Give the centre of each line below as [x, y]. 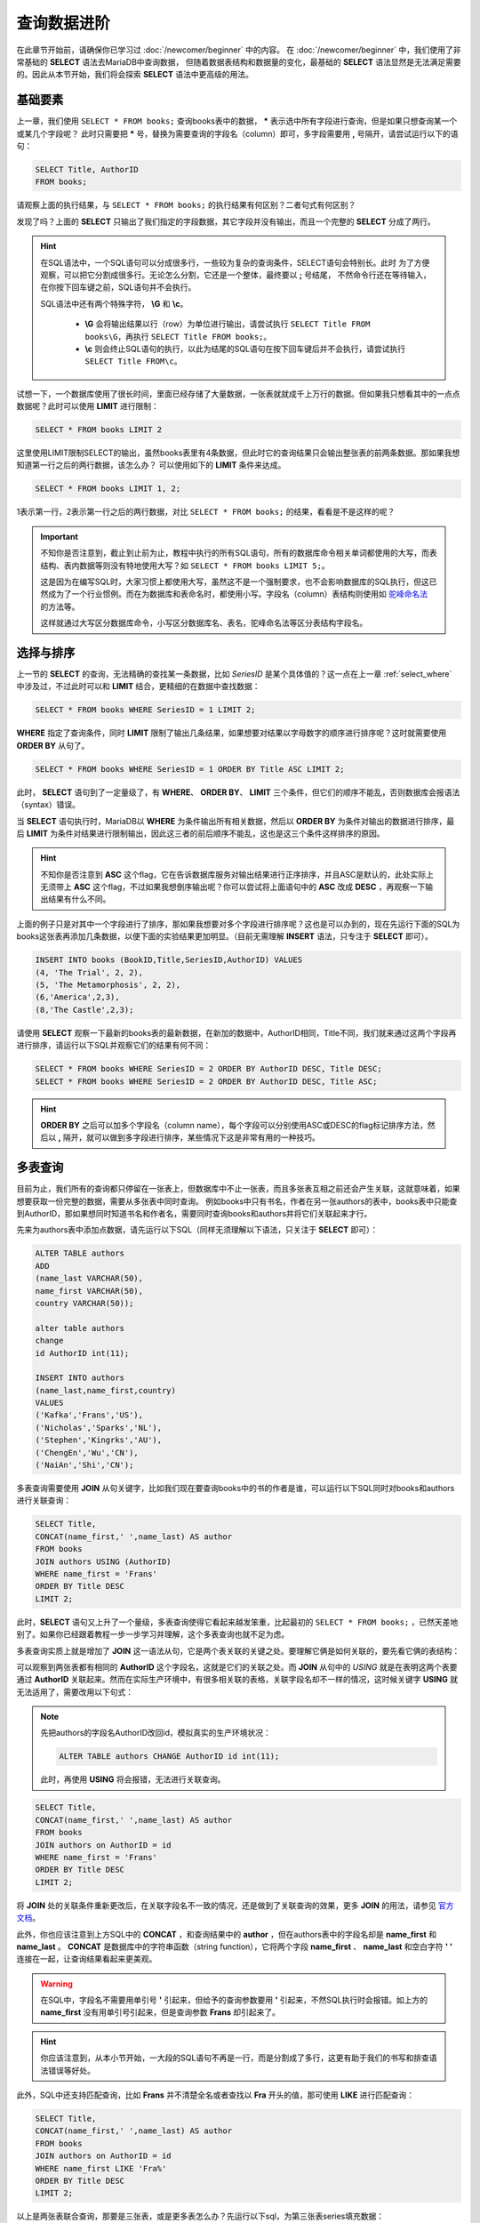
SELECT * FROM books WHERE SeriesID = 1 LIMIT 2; [145, 710]
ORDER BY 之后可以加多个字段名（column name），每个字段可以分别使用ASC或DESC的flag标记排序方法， [234, 1125]
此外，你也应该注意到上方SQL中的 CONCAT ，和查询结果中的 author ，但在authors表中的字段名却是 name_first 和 [227, 1934]
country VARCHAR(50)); [84, 1303]
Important [60, 536]
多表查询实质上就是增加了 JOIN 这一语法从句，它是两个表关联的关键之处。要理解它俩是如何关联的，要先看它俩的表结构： [238, 1650]
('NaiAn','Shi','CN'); [84, 1465]
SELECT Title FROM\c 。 [133, 361]
